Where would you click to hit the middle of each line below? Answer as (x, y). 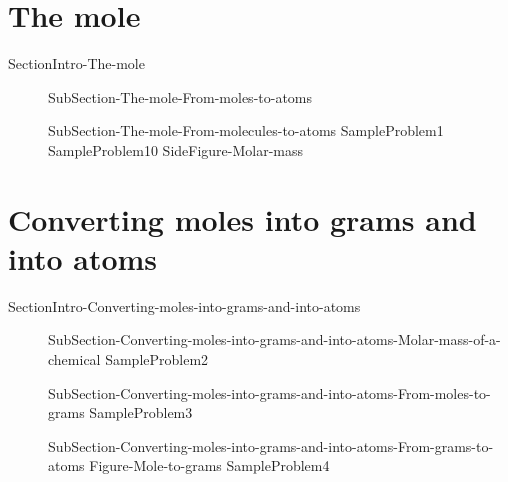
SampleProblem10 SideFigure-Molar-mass (176, 149)
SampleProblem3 (141, 412)
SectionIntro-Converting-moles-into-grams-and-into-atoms (184, 305)
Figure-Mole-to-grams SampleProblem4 (209, 465)
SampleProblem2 (157, 359)
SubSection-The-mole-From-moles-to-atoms (180, 96)
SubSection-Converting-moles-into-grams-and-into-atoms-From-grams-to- (271, 445)
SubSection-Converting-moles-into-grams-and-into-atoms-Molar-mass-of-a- (274, 339)
